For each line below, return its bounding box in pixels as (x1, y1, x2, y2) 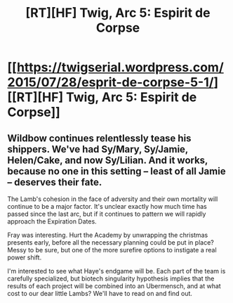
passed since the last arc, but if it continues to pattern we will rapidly (7, 209, 206, 218)
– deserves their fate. (7, 176, 102, 188)
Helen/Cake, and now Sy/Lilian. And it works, (7, 154, 208, 166)
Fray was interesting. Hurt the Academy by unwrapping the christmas (7, 231, 208, 239)
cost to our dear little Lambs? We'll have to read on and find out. (7, 290, 193, 297)
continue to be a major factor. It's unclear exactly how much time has (7, 202, 207, 210)
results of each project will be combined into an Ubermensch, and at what (7, 282, 221, 290)
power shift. (7, 253, 42, 262)
